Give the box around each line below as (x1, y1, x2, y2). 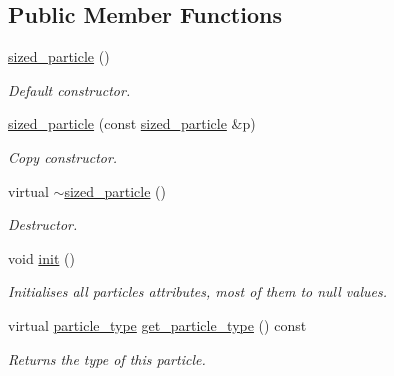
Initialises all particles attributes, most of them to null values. (8, 281, 388, 302)
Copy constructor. (8, 146, 118, 167)
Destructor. (8, 214, 78, 235)
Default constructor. (8, 79, 131, 100)
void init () (8, 247, 75, 268)
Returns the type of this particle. (8, 348, 206, 369)
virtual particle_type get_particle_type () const (8, 314, 307, 335)
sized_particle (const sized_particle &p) (8, 113, 256, 134)
